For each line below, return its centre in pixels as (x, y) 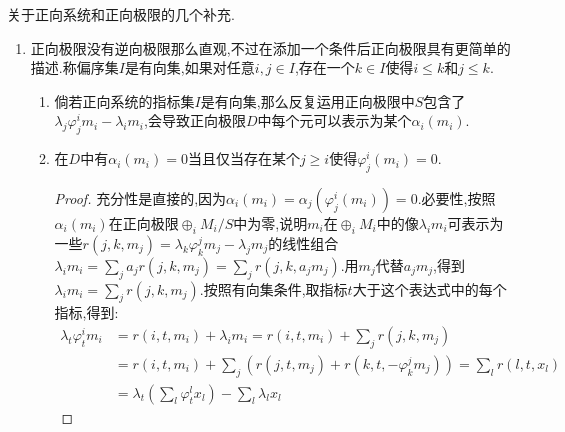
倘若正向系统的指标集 (124, 100)
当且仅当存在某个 (243, 158)
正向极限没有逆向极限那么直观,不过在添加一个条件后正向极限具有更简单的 (270, 47)
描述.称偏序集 (74, 67)
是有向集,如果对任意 (189, 67)
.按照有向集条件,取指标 (273, 288)
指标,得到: (86, 312)
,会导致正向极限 (194, 120)
